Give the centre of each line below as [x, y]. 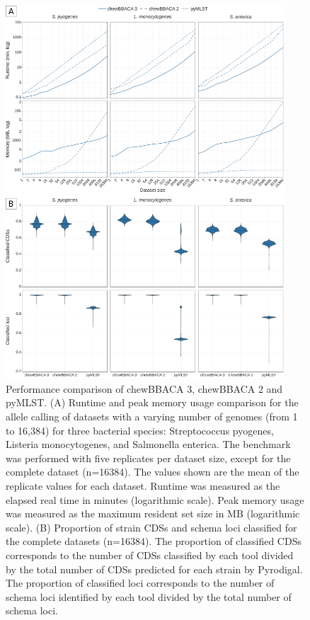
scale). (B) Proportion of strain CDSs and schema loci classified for [151, 527]
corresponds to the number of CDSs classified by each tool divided [150, 555]
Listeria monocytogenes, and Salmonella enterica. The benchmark [148, 444]
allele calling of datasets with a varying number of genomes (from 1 [152, 417]
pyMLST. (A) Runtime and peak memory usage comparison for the [152, 402]
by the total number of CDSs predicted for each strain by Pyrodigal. [154, 569]
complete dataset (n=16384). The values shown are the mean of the [153, 472]
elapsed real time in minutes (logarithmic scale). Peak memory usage [155, 499]
